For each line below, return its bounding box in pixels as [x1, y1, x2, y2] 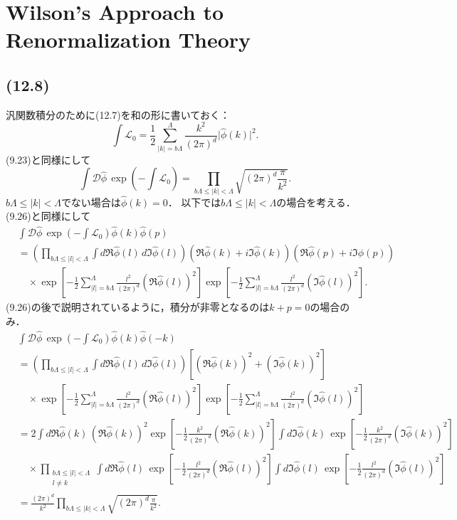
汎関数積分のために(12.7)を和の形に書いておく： [6, 107, 230, 122]
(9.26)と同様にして [6, 208, 91, 223]
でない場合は [61, 194, 121, 209]
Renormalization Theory [6, 25, 251, 54]
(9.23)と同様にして [6, 152, 91, 166]
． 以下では [167, 194, 221, 209]
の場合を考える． [276, 194, 356, 209]
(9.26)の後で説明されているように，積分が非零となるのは [6, 299, 270, 314]
